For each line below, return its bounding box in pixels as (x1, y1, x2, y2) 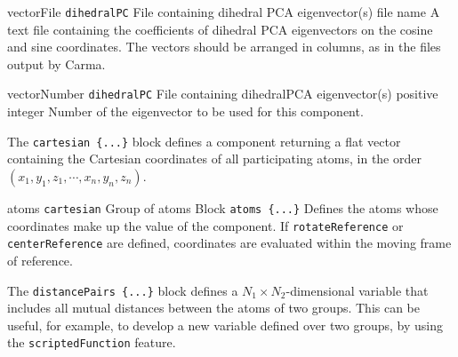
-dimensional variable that (285, 281, 429, 299)
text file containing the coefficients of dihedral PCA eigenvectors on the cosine (7, 20, 433, 38)
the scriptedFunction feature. (7, 333, 176, 352)
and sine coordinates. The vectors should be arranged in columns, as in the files (7, 37, 441, 56)
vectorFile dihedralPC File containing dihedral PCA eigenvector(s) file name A (7, 3, 440, 20)
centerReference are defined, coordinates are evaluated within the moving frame (7, 234, 452, 252)
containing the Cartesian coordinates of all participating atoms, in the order (7, 149, 422, 168)
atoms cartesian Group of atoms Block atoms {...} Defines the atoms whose (7, 198, 438, 217)
